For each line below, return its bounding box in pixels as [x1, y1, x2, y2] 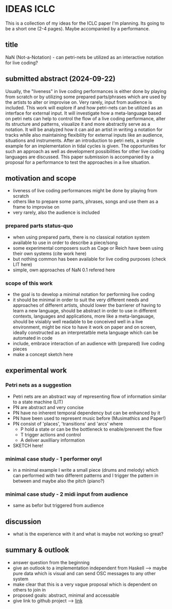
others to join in [12, 586, 46, 593]
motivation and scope [5, 174, 77, 182]
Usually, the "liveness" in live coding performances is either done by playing [5, 88, 167, 94]
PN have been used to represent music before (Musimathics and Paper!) [12, 415, 166, 421]
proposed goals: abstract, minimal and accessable [12, 592, 120, 598]
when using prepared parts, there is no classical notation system [12, 234, 150, 240]
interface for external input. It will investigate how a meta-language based [5, 110, 162, 116]
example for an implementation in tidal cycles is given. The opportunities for [5, 142, 166, 149]
